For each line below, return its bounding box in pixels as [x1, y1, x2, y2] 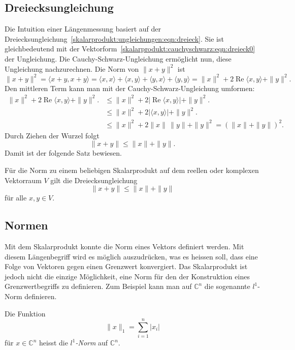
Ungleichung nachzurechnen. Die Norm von [5, 63, 139, 74]
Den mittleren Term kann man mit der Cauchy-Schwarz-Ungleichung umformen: [5, 82, 255, 93]
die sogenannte [204, 281, 250, 291]
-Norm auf [75, 337, 108, 348]
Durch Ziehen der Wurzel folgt [5, 130, 100, 140]
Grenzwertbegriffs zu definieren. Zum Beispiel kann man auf [5, 281, 192, 291]
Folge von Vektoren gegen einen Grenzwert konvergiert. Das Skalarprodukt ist [5, 261, 248, 272]
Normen [5, 217, 48, 233]
